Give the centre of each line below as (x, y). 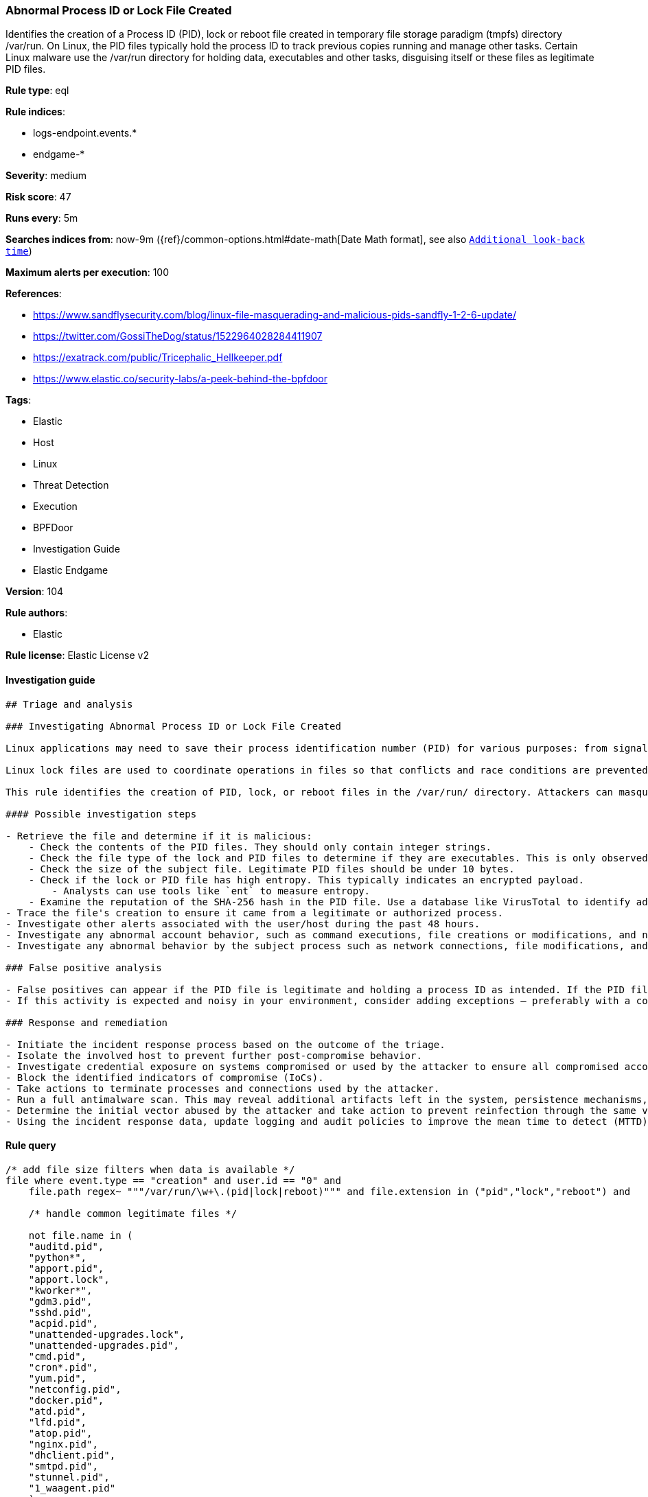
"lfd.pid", (58, 1422)
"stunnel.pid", (69, 1477)
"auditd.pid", (66, 1246)
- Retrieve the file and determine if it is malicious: (159, 836)
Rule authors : (37, 613)
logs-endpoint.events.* (85, 133)
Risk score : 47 (38, 197)
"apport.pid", (66, 1268)
